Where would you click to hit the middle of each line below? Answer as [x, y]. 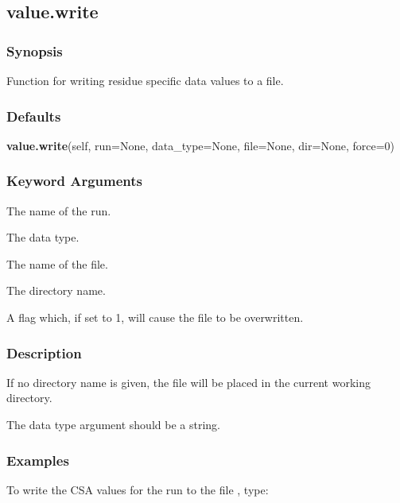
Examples [38, 460]
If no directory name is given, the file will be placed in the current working [188, 382]
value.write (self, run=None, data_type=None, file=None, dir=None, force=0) [200, 145]
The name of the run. [59, 210]
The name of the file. [57, 263]
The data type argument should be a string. [113, 424]
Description [44, 352]
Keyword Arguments [75, 181]
